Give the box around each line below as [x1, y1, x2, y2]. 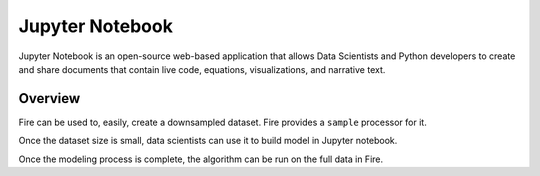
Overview [18, 90, 81, 107]
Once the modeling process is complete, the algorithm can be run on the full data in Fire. [18, 153, 384, 165]
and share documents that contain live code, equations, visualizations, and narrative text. [18, 63, 386, 75]
